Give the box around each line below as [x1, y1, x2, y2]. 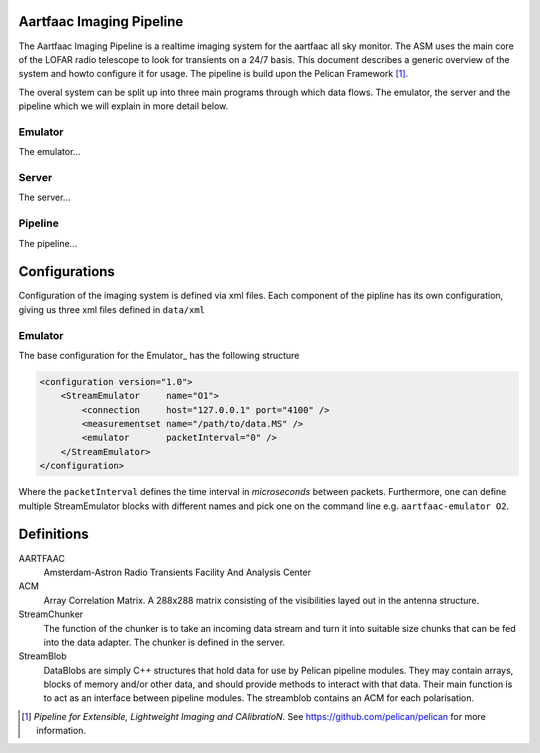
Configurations [18, 263, 115, 280]
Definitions [18, 526, 89, 543]
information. [36, 725, 87, 737]
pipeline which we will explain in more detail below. [18, 100, 229, 112]
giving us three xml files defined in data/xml [18, 303, 205, 315]
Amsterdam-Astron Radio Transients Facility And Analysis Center [43, 566, 312, 578]
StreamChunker [18, 608, 84, 620]
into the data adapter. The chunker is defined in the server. [43, 636, 285, 648]
